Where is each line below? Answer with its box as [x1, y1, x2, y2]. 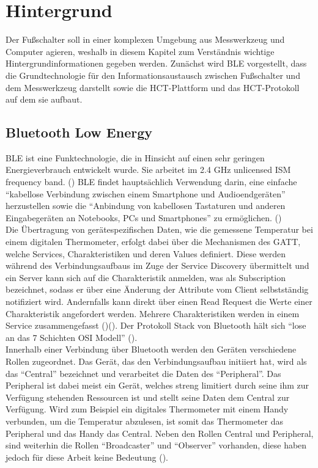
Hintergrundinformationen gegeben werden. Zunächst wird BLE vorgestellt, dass [6, 57, 307, 70]
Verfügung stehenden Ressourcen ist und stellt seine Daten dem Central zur [6, 390, 290, 403]
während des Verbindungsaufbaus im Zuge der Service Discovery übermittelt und [6, 259, 309, 272]
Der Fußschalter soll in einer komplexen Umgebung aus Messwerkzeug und [6, 33, 285, 46]
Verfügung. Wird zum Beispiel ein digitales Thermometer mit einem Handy [6, 403, 289, 415]
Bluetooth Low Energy [6, 123, 152, 142]
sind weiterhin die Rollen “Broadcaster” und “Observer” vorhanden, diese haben [6, 439, 307, 452]
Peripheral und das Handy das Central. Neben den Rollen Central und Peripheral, [6, 426, 314, 439]
